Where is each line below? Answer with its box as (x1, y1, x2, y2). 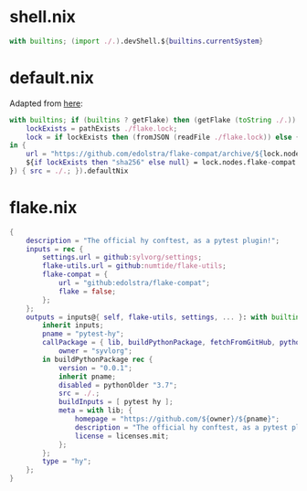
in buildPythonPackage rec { (42, 355, 153, 364)
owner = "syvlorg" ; (58, 347, 132, 356)
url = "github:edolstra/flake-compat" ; (58, 279, 210, 288)
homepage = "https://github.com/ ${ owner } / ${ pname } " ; (74, 414, 281, 424)
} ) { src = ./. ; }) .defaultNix (9, 166, 129, 176)
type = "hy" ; (42, 457, 92, 466)
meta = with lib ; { (58, 406, 132, 415)
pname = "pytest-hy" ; (42, 329, 125, 339)
